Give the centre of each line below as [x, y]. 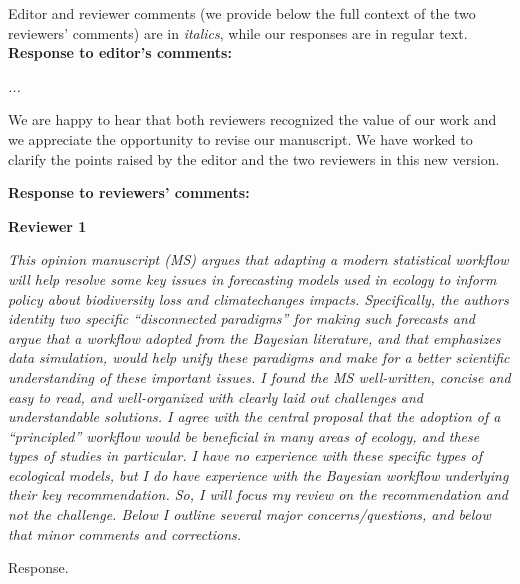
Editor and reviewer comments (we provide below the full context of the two [242, 13]
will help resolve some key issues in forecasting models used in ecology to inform [252, 278]
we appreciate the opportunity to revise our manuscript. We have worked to [240, 138]
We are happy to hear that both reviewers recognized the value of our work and [252, 119]
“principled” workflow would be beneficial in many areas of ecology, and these [244, 435]
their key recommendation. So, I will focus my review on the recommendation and [258, 494]
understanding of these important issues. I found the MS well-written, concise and [259, 376]
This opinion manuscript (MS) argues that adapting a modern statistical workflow [258, 259]
